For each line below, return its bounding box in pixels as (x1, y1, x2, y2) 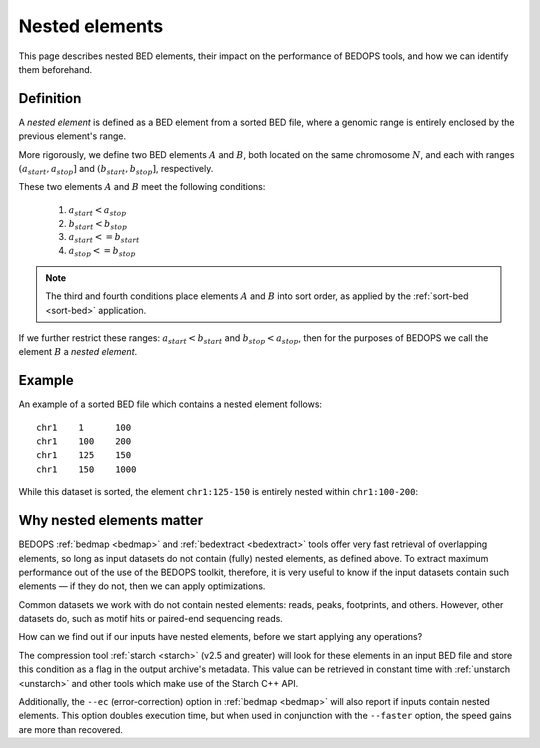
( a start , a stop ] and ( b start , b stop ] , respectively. (18, 163, 214, 177)
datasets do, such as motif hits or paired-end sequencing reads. (18, 613, 284, 625)
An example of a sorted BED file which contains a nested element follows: (18, 398, 323, 410)
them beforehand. (18, 63, 93, 75)
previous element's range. (18, 130, 127, 142)
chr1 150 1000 (36, 463, 137, 475)
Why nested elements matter (18, 512, 204, 529)
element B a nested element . (18, 346, 138, 358)
